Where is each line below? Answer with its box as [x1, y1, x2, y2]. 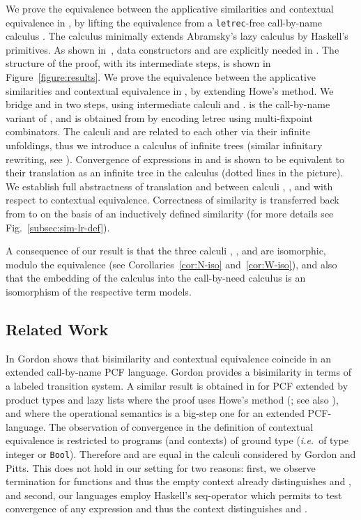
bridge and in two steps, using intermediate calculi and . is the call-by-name [6, 97, 330, 112]
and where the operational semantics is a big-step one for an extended [6, 406, 305, 420]
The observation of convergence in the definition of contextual [49, 419, 314, 434]
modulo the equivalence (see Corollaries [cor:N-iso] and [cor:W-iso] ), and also [6, 257, 337, 271]
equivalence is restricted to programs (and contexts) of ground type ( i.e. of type [6, 433, 348, 448]
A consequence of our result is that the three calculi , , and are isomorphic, [6, 243, 326, 258]
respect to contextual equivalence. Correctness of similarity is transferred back [6, 192, 339, 207]
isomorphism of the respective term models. [6, 284, 192, 298]
